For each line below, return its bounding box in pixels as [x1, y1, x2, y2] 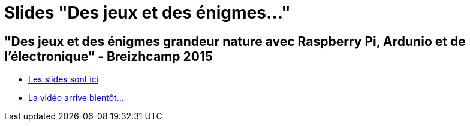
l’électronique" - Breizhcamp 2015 [4, 48, 213, 64]
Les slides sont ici [28, 74, 98, 85]
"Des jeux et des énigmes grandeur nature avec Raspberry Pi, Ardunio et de [4, 33, 466, 49]
